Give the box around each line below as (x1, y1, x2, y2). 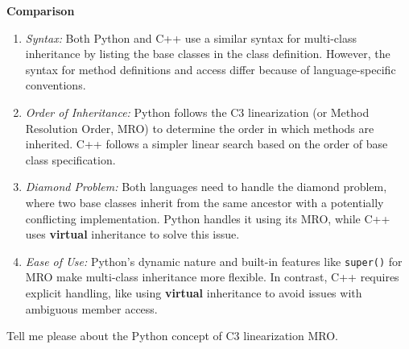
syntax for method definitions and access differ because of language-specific (25, 60, 396, 77)
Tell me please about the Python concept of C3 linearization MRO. (6, 327, 338, 344)
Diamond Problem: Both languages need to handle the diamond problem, (25, 178, 387, 195)
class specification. (25, 151, 116, 168)
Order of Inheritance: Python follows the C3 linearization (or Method (25, 103, 370, 120)
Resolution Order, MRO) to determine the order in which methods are (25, 119, 374, 136)
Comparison (6, 2, 75, 19)
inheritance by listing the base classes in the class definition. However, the (25, 45, 390, 62)
